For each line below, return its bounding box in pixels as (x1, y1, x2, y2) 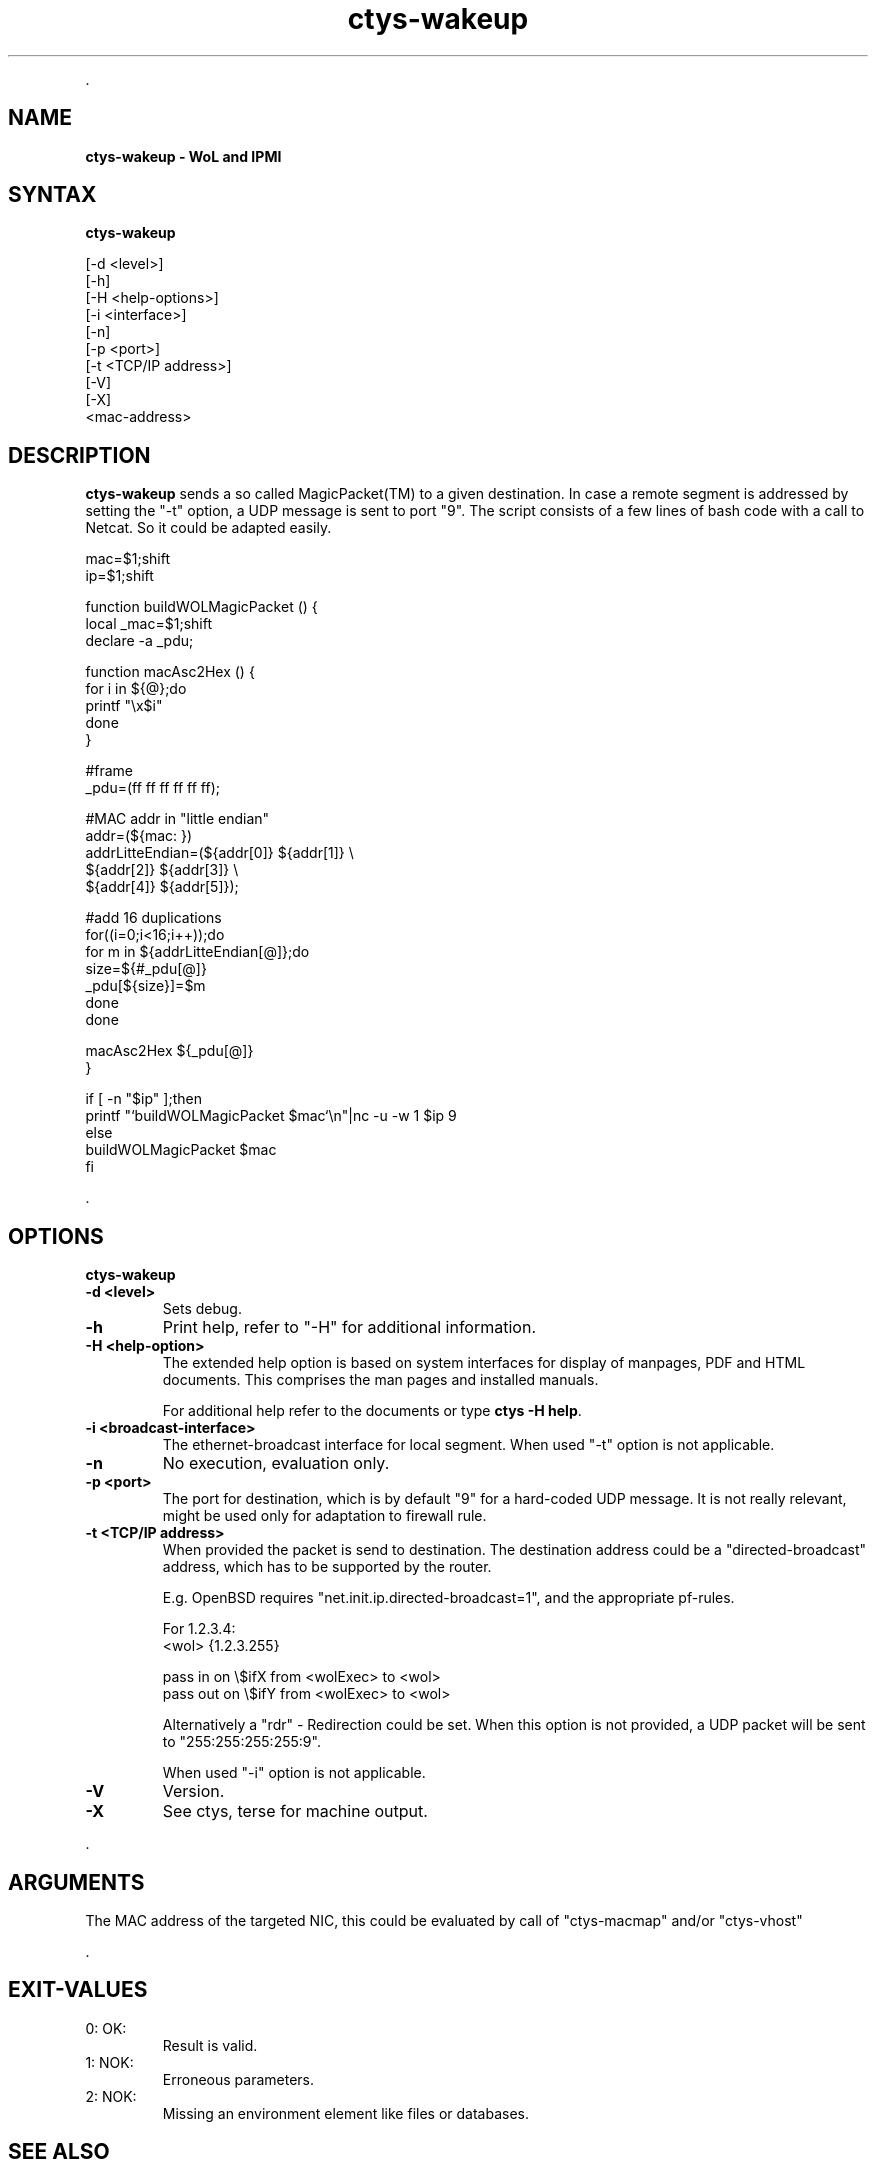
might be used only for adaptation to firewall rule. (162, 1507, 487, 1525)
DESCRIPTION (8, 442, 151, 468)
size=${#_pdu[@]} (85, 960, 207, 978)
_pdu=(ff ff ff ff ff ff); (85, 779, 220, 797)
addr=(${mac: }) (85, 827, 193, 845)
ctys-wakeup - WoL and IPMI (85, 147, 282, 165)
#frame (85, 762, 133, 780)
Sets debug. (162, 1300, 242, 1318)
